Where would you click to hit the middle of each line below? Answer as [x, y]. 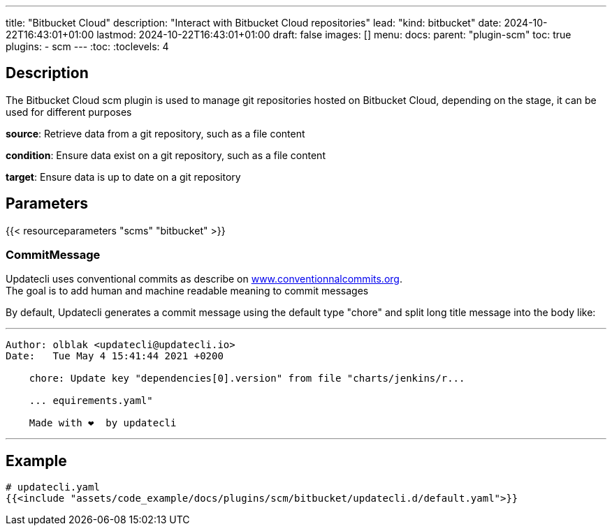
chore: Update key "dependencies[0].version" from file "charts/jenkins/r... [247, 379]
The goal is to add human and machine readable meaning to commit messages [187, 291]
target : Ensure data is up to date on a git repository [123, 177]
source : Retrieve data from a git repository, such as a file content [155, 133]
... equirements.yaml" [91, 401]
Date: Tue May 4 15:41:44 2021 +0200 [115, 356]
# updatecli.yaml [53, 487]
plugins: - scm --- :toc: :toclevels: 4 [87, 46]
